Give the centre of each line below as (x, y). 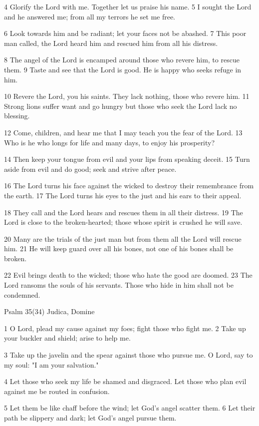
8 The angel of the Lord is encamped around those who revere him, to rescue (122, 60)
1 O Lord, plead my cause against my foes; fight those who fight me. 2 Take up (125, 328)
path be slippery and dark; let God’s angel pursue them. (90, 418)
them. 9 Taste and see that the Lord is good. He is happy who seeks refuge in (123, 69)
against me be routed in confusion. (57, 391)
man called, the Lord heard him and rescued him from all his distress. (111, 43)
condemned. (22, 294)
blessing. (17, 116)
